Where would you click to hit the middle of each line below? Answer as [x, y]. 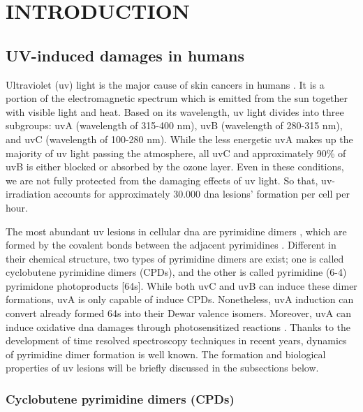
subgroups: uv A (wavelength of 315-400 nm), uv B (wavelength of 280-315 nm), [174, 125]
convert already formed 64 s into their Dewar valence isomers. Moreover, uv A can [178, 313]
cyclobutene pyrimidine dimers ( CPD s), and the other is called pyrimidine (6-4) [176, 272]
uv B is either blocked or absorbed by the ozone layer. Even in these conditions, [175, 167]
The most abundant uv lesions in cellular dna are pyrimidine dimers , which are [176, 231]
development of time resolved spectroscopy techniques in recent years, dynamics [176, 340]
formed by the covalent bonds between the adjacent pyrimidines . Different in [171, 245]
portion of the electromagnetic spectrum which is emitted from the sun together [177, 98]
